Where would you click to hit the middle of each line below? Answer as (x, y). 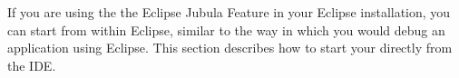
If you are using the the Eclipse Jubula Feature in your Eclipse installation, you (229, 12)
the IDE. (32, 65)
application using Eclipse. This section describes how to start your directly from (230, 48)
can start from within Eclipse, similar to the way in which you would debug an (226, 29)
